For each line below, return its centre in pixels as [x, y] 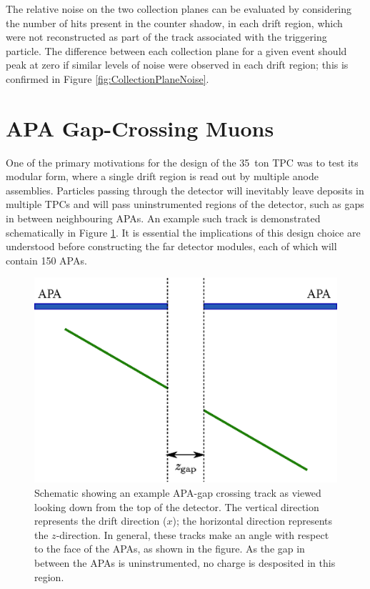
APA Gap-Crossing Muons [140, 128]
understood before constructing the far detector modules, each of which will [171, 246]
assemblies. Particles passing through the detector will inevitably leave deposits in [185, 190]
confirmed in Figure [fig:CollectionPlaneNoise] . [107, 78]
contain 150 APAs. [46, 260]
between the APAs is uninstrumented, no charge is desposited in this [185, 562]
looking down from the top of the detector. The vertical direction [177, 506]
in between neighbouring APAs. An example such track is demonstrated [163, 218]
